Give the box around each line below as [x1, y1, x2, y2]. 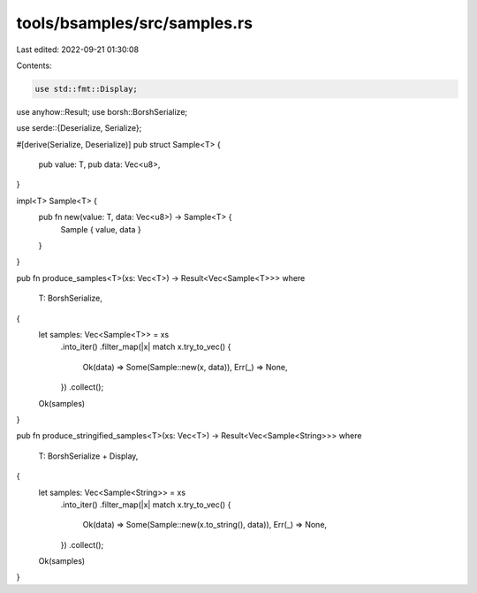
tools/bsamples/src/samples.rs [16, 13, 254, 33]
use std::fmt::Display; [34, 84, 139, 94]
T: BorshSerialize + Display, [38, 451, 139, 461]
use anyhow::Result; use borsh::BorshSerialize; [16, 106, 188, 117]
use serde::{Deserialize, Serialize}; [16, 123, 142, 133]
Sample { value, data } [60, 224, 141, 234]
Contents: [16, 60, 52, 71]
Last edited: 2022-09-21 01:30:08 [16, 44, 140, 55]
